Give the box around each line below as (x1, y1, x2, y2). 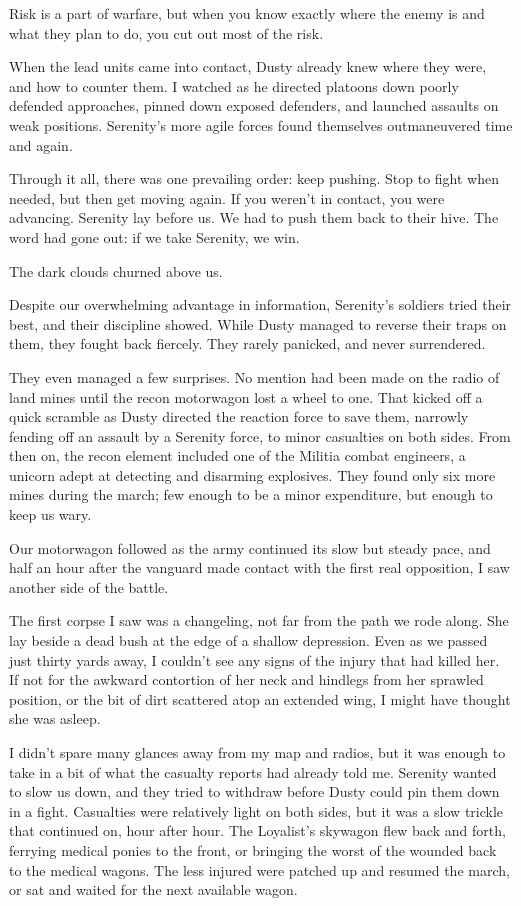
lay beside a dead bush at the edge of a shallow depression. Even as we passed (9, 630, 488, 651)
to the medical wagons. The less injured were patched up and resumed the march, (9, 859, 510, 880)
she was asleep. (9, 708, 101, 729)
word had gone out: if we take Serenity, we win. (9, 226, 300, 247)
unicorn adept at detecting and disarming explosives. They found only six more (9, 464, 496, 485)
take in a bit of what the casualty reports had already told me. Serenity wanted (9, 761, 497, 782)
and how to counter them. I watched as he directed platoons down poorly (9, 75, 459, 96)
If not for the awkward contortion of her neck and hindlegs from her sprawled (9, 669, 484, 690)
